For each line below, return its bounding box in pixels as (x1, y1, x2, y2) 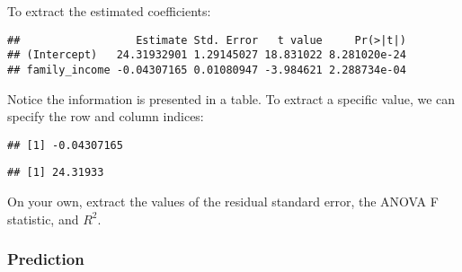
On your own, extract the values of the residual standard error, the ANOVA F (7, 192, 439, 211)
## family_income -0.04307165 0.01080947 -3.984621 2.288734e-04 (7, 63, 406, 76)
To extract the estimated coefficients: (7, 2, 211, 20)
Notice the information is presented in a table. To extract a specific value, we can (7, 89, 456, 108)
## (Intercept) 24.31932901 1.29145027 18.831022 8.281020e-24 (7, 48, 406, 62)
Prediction (7, 248, 84, 270)
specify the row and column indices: (7, 107, 204, 126)
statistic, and (7, 209, 79, 228)
